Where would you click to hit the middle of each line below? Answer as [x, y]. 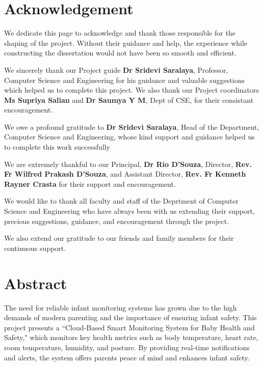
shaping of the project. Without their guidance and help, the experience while [126, 43]
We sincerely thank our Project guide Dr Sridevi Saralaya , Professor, [116, 69]
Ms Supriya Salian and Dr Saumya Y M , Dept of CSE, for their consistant [129, 100]
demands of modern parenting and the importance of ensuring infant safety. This [130, 317]
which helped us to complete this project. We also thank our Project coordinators [132, 90]
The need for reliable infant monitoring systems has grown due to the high [121, 307]
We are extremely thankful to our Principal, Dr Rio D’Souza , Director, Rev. [128, 164]
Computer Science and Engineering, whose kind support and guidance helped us [129, 137]
